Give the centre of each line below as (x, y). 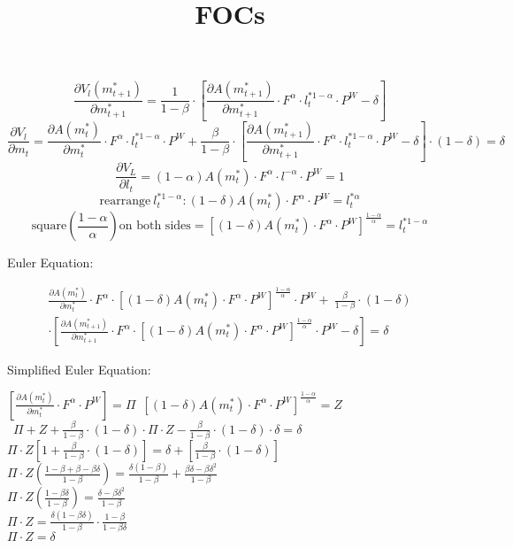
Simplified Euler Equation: (79, 370)
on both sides (155, 226)
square (49, 226)
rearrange (125, 201)
